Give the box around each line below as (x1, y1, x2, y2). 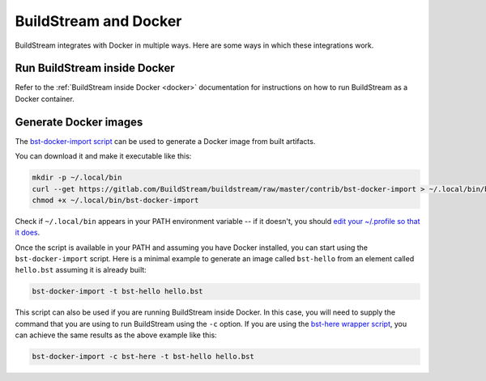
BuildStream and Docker (15, 12, 182, 30)
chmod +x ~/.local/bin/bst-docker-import (32, 195, 199, 205)
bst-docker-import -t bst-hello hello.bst (32, 287, 203, 296)
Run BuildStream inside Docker (15, 61, 176, 75)
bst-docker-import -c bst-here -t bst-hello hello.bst (32, 352, 254, 362)
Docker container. (15, 94, 75, 104)
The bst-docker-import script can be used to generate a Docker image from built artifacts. (15, 136, 316, 146)
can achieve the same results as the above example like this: (15, 330, 218, 340)
